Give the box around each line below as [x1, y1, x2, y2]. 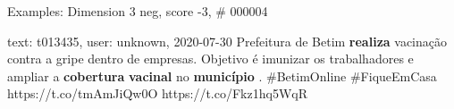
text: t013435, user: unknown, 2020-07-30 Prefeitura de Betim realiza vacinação [7, 31, 448, 50]
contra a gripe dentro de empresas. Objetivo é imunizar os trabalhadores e [7, 49, 414, 68]
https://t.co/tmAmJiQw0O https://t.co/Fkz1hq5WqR [7, 84, 307, 103]
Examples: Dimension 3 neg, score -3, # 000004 [7, 2, 268, 20]
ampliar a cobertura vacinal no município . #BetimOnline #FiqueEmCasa [7, 66, 437, 85]
